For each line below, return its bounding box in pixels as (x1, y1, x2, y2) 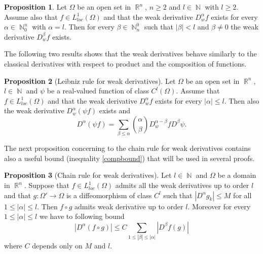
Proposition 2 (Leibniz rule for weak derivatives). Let (4, 75, 176, 86)
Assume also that (4, 11, 58, 22)
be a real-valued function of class (47, 85, 149, 96)
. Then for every (64, 21, 115, 32)
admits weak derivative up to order (74, 201, 183, 211)
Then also (229, 95, 259, 106)
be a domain (217, 170, 256, 180)
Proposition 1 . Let (4, 2, 67, 12)
